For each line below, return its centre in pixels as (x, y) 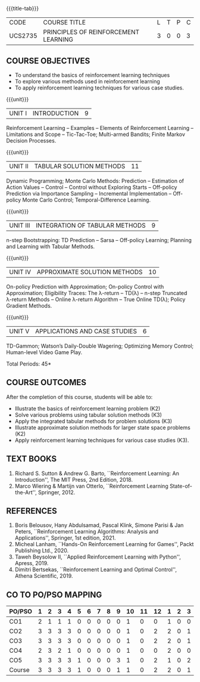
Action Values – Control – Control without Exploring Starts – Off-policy (92, 187)
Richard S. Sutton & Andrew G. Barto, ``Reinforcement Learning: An (97, 473)
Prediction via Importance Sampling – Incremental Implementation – (89, 193)
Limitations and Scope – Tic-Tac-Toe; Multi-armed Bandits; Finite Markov (96, 134)
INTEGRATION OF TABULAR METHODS (90, 225)
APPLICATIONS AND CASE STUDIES (86, 331)
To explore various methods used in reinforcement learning (87, 81)
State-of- (181, 486)
